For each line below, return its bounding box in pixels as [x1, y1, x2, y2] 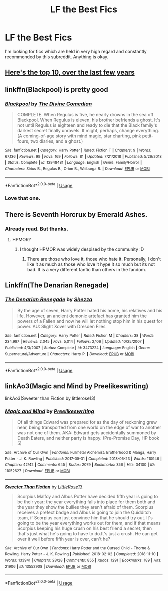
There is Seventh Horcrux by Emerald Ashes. [5, 210, 148, 219]
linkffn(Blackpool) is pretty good [5, 85, 108, 94]
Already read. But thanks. [5, 225, 69, 232]
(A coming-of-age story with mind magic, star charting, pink [17, 133, 141, 139]
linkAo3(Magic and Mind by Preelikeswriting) [5, 382, 149, 391]
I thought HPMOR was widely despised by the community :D [19, 246, 144, 252]
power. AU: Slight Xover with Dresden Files [17, 323, 106, 329]
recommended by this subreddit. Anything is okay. [5, 54, 109, 60]
